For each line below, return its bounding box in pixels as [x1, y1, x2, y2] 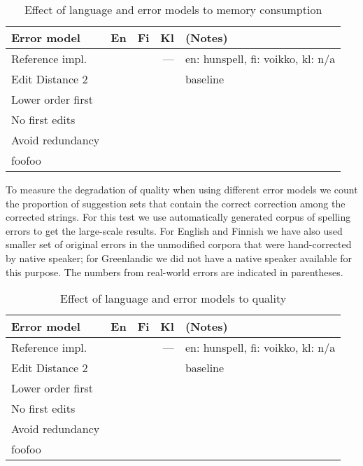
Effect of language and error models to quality [60, 290, 287, 307]
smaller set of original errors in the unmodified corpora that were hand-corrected [6, 237, 352, 252]
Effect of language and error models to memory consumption [24, 1, 322, 18]
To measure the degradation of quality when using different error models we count [6, 182, 358, 196]
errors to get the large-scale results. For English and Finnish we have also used [6, 223, 343, 238]
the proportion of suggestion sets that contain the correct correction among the [6, 196, 346, 210]
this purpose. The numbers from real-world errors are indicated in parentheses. [6, 264, 343, 279]
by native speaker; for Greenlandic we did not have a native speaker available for [6, 250, 353, 265]
